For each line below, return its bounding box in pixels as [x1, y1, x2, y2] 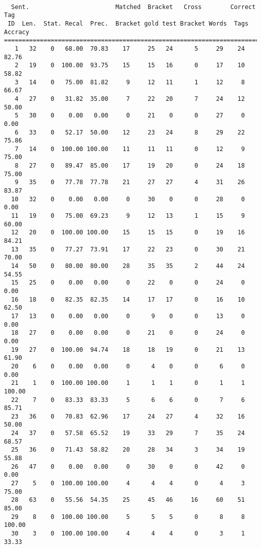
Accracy [4, 28, 30, 36]
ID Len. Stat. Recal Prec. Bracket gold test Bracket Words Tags [8, 20, 248, 27]
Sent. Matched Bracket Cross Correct [11, 3, 256, 11]
